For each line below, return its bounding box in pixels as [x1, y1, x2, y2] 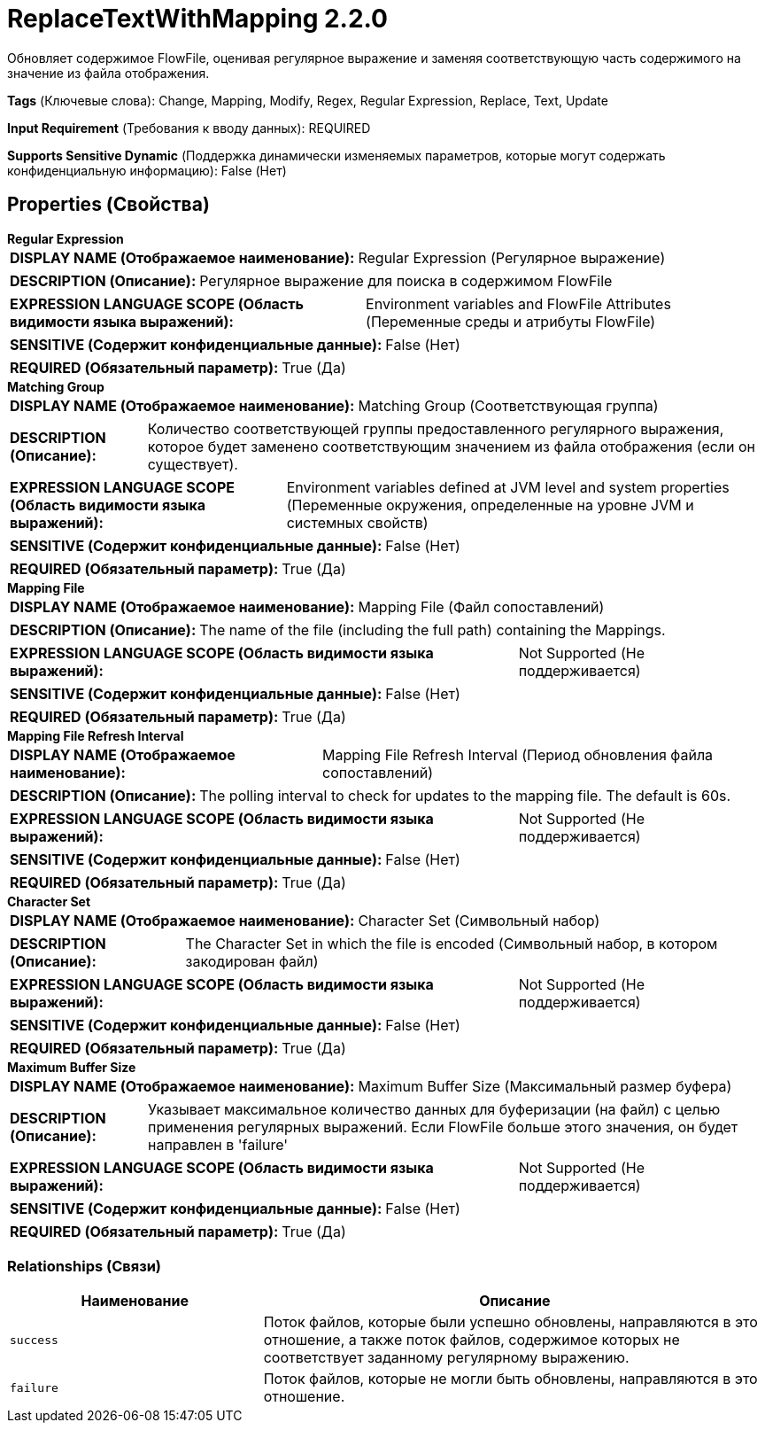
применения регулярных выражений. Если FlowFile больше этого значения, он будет [148, 1117, 738, 1136]
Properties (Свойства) [7, 193, 210, 216]
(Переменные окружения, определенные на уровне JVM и [286, 495, 694, 514]
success [10, 1333, 58, 1347]
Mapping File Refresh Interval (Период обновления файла [321, 745, 714, 764]
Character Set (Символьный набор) [358, 911, 600, 929]
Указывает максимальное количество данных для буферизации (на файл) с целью [148, 1100, 721, 1118]
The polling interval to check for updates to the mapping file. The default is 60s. [199, 786, 731, 804]
